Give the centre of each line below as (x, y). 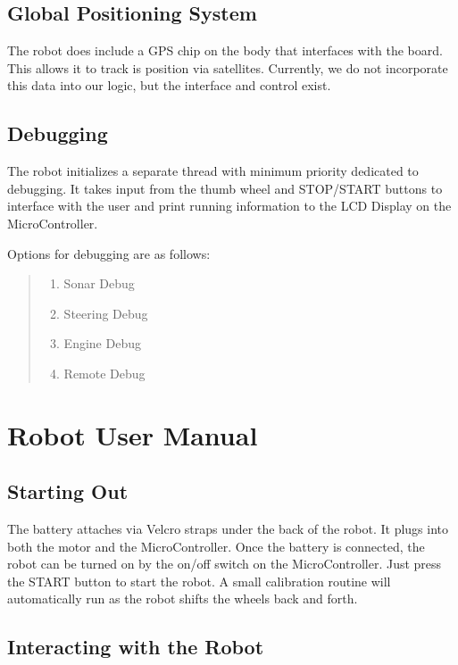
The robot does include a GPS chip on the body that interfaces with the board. (225, 50)
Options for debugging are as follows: (109, 253)
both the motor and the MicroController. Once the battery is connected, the (216, 546)
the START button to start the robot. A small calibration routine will (199, 581)
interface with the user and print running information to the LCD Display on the (229, 206)
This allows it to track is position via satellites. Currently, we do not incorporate (228, 67)
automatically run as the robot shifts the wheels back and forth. (183, 598)
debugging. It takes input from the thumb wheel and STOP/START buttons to (225, 188)
